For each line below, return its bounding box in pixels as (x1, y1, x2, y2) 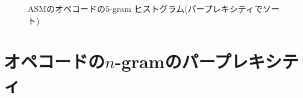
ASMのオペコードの (28, 2, 106, 14)
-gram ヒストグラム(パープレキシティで (110, 2, 263, 14)
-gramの (114, 49, 182, 73)
